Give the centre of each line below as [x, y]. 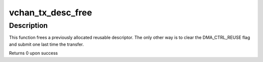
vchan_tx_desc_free [51, 12]
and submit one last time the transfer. [47, 44]
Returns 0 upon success [33, 53]
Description [28, 25]
